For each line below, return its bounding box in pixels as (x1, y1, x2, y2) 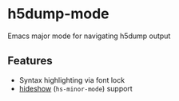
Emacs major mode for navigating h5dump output (7, 31, 171, 41)
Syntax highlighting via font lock (18, 75, 125, 84)
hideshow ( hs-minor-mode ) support (18, 84, 133, 93)
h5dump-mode (7, 5, 109, 23)
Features (7, 54, 53, 68)
